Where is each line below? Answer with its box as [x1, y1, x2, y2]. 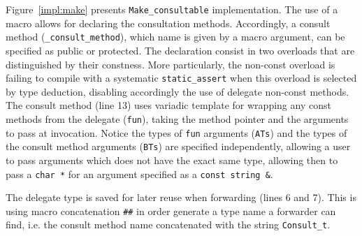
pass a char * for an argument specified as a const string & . [6, 166, 273, 181]
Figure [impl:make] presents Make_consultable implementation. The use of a [6, 2, 338, 16]
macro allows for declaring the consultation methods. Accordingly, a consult [6, 15, 331, 30]
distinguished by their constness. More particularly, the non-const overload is [6, 57, 335, 71]
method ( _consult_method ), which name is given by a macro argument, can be [6, 29, 345, 44]
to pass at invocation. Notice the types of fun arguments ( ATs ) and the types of [6, 125, 347, 140]
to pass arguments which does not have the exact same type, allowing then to [6, 152, 338, 167]
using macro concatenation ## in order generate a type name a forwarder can [6, 203, 336, 218]
